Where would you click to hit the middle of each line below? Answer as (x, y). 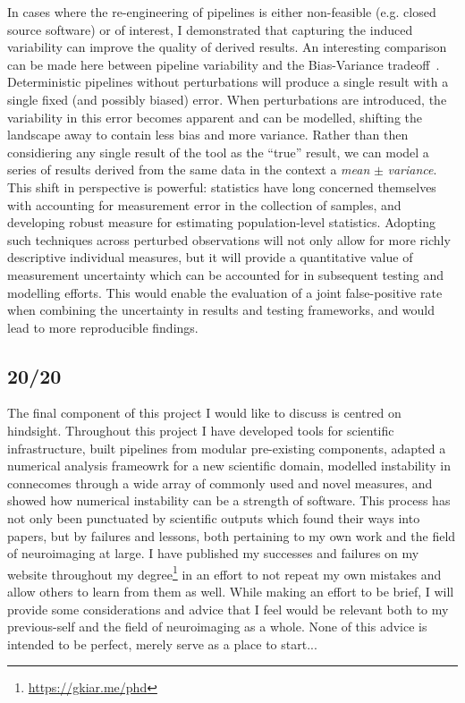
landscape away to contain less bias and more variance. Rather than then (208, 135)
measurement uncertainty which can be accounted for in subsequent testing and (226, 274)
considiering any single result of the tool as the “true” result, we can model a (218, 152)
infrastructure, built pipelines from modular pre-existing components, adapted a (227, 448)
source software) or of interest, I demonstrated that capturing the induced (210, 29)
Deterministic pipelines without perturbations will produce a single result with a (228, 82)
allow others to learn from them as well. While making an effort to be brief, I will (231, 592)
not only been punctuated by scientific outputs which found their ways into (214, 518)
